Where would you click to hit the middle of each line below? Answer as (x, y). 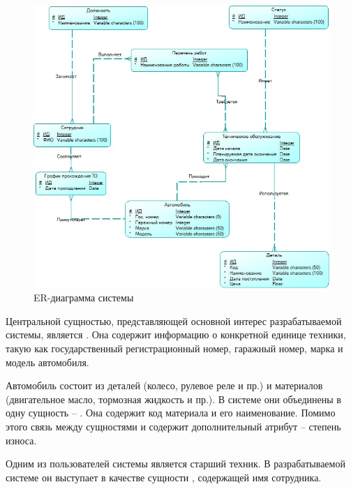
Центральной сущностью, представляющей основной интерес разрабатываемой (174, 321)
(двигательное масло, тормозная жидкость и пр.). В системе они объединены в (173, 399)
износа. (21, 440)
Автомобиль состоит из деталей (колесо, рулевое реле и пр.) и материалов (164, 385)
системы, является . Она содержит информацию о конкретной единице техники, (176, 334)
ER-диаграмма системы (84, 298)
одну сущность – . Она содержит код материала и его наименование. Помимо (171, 413)
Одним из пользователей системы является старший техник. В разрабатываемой (175, 464)
